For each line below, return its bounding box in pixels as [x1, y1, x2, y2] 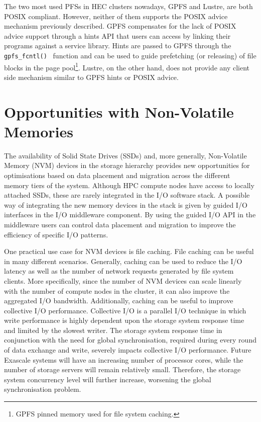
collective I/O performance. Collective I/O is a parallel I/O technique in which [4, 305, 246, 315]
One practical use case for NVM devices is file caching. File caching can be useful [4, 246, 254, 257]
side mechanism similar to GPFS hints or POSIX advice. [4, 71, 179, 82]
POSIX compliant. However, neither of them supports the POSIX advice [4, 11, 228, 21]
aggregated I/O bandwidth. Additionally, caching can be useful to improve [4, 295, 233, 306]
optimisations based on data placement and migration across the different [4, 170, 230, 180]
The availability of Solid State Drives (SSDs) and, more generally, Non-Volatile [4, 150, 247, 160]
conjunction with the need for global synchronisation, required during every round [4, 334, 256, 345]
